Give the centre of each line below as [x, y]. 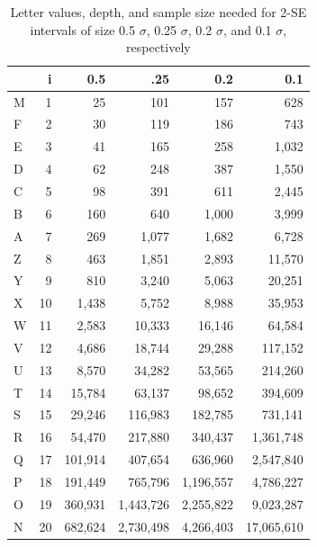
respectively [158, 47]
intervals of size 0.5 [82, 29]
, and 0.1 [247, 29]
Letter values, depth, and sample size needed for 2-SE [158, 12]
